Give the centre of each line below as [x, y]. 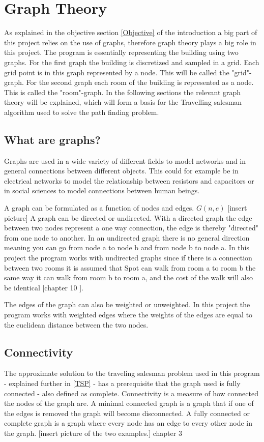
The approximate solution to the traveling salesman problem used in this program [132, 373]
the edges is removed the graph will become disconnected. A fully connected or [127, 413]
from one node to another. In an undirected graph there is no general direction [127, 237]
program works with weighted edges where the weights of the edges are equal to [128, 314]
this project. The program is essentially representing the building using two [121, 52]
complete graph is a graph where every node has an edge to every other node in [128, 423]
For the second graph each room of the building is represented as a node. [140, 82]
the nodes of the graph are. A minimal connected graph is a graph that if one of [129, 403]
